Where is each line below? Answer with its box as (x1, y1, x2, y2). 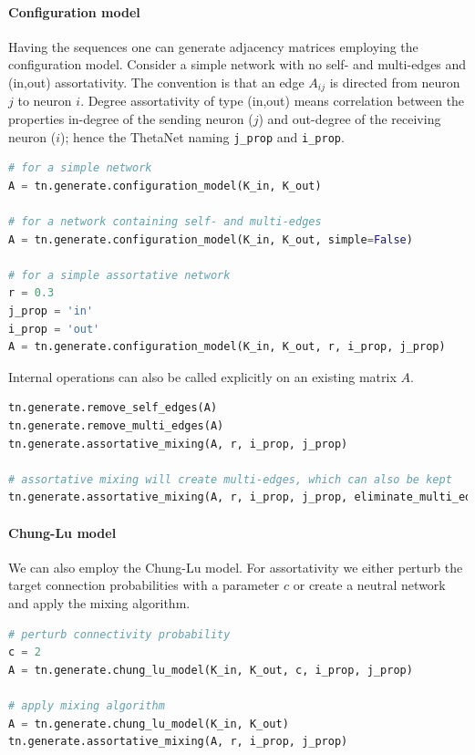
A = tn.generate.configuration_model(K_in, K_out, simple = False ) (8, 233, 413, 246)
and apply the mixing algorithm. (8, 593, 191, 612)
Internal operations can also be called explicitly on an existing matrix (8, 367, 397, 386)
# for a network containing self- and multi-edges (8, 215, 322, 229)
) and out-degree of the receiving (258, 109, 441, 129)
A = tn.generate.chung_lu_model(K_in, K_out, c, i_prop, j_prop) (8, 663, 413, 677)
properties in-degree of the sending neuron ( (8, 109, 253, 129)
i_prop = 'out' (8, 322, 100, 336)
